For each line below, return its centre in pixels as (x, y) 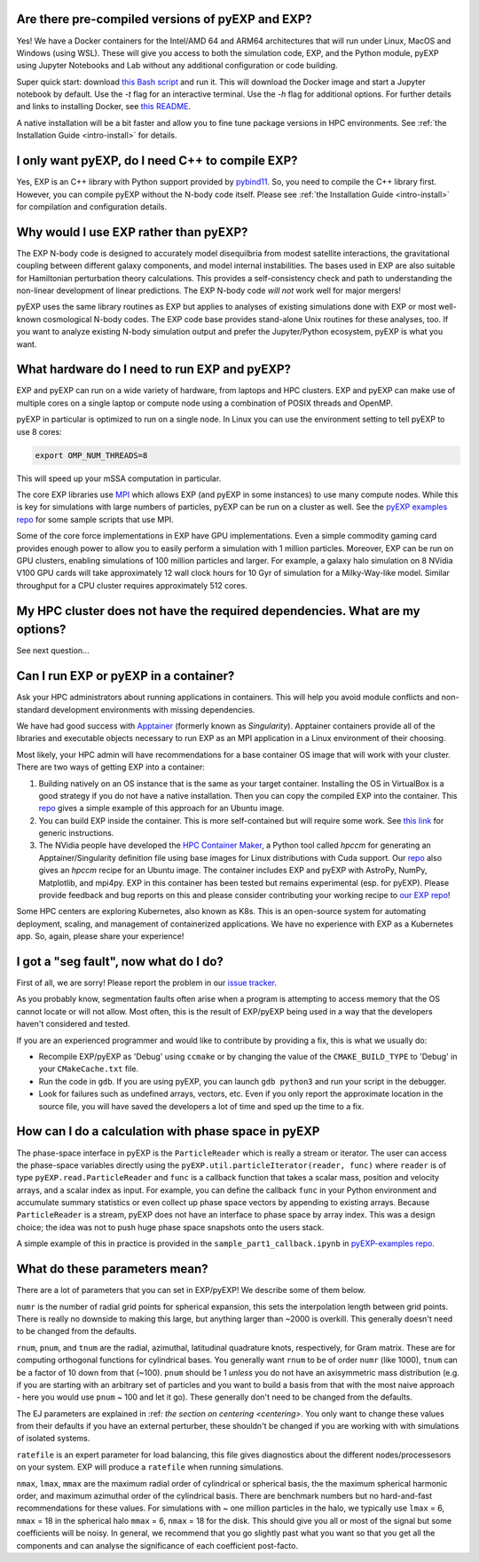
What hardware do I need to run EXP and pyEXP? (154, 370)
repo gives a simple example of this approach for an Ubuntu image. (161, 809)
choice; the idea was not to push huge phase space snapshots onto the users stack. (170, 1227)
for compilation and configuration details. (92, 206)
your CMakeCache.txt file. (89, 1069)
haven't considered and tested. (73, 1024)
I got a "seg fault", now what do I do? (120, 962)
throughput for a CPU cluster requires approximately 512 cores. (132, 585)
